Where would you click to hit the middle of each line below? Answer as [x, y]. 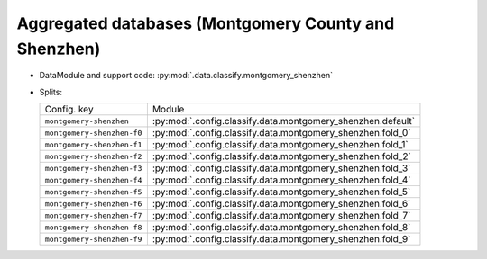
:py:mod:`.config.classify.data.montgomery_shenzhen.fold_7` [281, 216]
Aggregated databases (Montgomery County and [206, 23]
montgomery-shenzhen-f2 [93, 156]
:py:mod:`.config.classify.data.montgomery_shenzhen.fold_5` [281, 192]
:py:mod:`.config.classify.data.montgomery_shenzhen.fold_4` [281, 180]
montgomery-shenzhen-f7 [93, 215]
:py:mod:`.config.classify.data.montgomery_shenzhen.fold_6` [281, 204]
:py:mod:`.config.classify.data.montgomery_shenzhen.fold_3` [281, 168]
